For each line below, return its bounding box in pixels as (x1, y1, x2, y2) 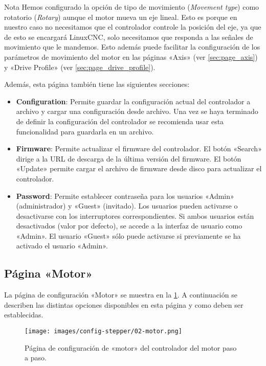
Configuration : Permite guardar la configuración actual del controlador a (16, 96, 251, 106)
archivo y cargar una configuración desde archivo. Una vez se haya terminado (16, 106, 258, 117)
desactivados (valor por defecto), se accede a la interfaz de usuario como (16, 220, 242, 231)
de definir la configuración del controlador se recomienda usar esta (16, 116, 224, 126)
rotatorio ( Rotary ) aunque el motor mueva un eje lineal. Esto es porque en (4, 11, 237, 22)
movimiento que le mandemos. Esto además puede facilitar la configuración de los (4, 41, 260, 52)
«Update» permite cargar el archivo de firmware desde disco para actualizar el (16, 163, 262, 174)
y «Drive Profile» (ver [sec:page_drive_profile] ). (4, 61, 156, 72)
